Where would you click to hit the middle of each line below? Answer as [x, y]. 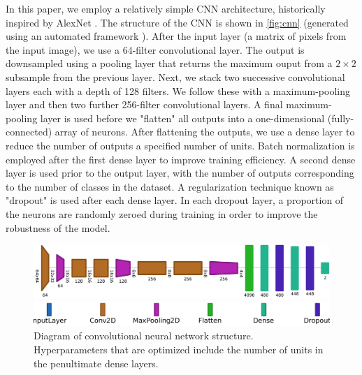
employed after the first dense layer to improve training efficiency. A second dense [181, 159]
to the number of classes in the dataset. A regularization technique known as [170, 186]
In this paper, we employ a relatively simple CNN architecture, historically [166, 8]
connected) [29, 132]
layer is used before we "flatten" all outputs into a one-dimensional [182, 118]
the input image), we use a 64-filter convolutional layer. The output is [155, 49]
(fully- [341, 118]
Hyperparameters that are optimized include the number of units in [179, 350]
